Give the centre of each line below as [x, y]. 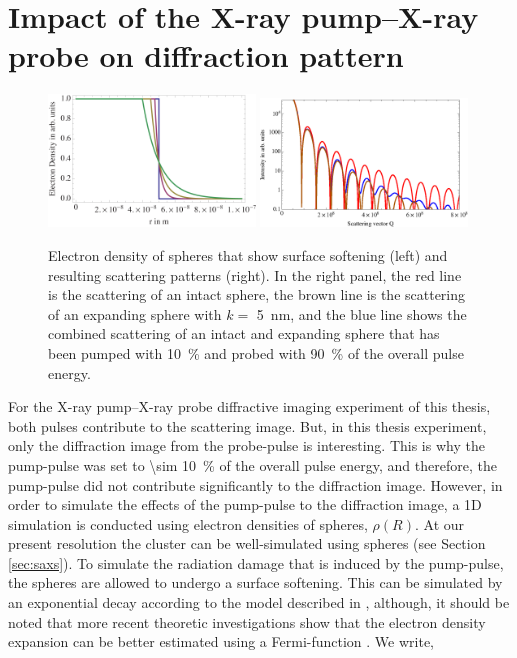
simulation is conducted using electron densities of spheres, [188, 523]
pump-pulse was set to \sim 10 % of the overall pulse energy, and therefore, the [252, 464]
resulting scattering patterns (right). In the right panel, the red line [255, 274]
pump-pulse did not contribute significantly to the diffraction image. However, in [255, 484]
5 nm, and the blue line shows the [361, 313]
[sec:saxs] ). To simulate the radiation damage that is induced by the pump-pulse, [256, 562]
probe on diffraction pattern [206, 55]
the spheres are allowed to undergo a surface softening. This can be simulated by [255, 582]
